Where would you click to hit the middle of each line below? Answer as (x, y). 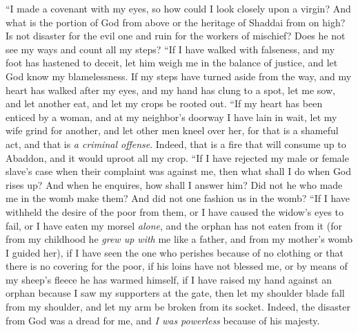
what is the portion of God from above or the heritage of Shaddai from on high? (176, 22)
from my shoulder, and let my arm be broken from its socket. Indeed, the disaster (178, 307)
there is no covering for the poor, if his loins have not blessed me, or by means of (177, 266)
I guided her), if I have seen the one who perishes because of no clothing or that (175, 252)
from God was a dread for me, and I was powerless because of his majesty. (163, 320)
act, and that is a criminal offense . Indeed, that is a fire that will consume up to (176, 144)
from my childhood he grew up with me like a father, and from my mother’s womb (179, 239)
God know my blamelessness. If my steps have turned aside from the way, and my (179, 76)
